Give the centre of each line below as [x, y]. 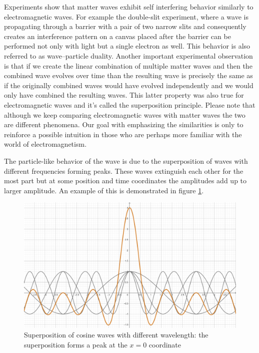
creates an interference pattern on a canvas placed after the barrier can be [117, 36]
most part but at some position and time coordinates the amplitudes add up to [125, 181]
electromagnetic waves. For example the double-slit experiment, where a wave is [126, 16]
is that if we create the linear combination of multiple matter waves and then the [128, 65]
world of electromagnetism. [45, 144]
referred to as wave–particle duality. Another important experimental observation [128, 55]
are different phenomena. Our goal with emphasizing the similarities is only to [124, 124]
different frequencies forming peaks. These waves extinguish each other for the [124, 170]
